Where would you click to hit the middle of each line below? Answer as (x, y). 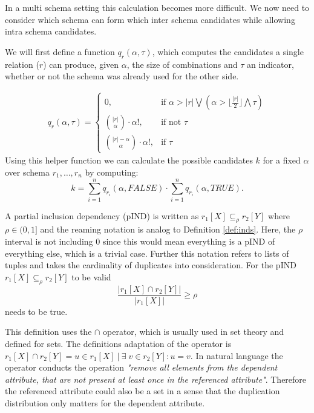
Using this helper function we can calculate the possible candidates (129, 160)
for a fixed (282, 160)
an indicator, (270, 64)
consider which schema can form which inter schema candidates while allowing (150, 19)
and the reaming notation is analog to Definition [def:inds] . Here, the (168, 229)
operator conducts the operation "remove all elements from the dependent (141, 367)
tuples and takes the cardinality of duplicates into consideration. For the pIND (151, 265)
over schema (27, 172)
